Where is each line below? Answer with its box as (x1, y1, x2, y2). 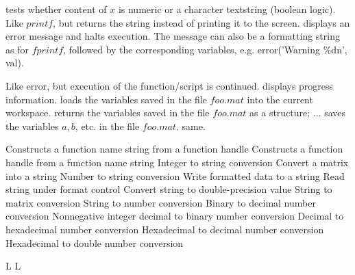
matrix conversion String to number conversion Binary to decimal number (5, 195, 316, 209)
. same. (175, 118, 206, 133)
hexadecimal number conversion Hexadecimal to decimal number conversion (5, 222, 324, 236)
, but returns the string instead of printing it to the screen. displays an (53, 15, 350, 29)
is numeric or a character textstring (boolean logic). (118, 2, 336, 16)
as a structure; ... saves (249, 105, 346, 120)
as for (5, 42, 29, 56)
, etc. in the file (75, 118, 140, 133)
